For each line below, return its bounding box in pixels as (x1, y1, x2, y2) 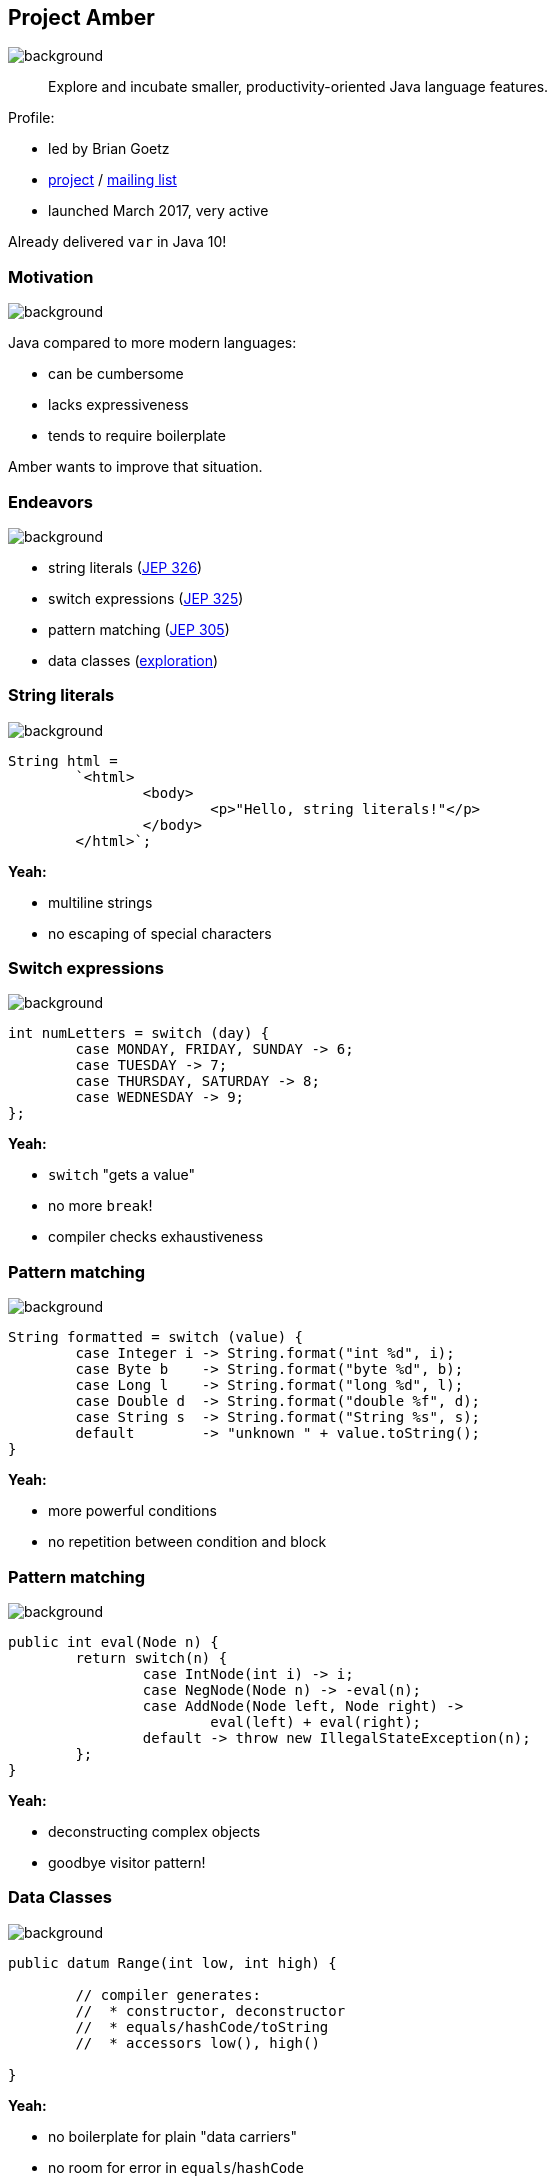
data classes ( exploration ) (48, 651, 219, 669)
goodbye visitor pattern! (48, 1853, 206, 1871)
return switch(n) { (75, 1649, 228, 1666)
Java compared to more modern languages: (8, 334, 297, 352)
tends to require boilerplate (48, 427, 226, 445)
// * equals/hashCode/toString (75, 2018, 329, 2035)
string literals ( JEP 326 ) (48, 558, 203, 576)
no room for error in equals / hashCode (48, 2158, 304, 2176)
